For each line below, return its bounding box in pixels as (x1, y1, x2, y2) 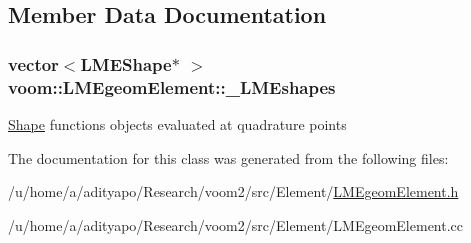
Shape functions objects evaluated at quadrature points (8, 113, 347, 134)
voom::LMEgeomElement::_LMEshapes (8, 74, 336, 99)
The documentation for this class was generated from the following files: (8, 147, 449, 168)
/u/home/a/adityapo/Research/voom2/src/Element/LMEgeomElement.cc (8, 214, 464, 235)
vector (8, 51, 59, 76)
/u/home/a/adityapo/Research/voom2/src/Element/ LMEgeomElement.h (8, 181, 459, 202)
